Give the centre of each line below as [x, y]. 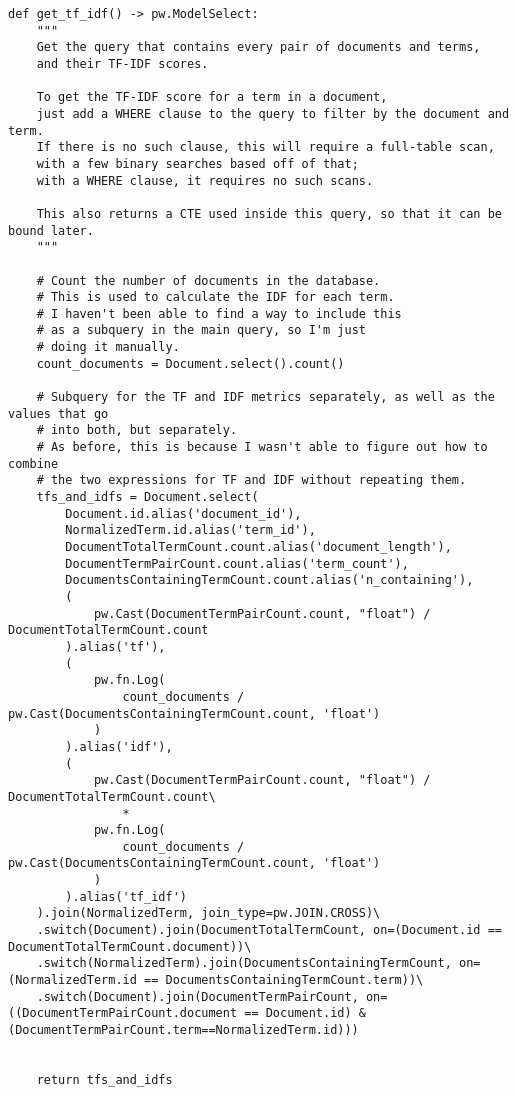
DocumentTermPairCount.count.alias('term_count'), [237, 563]
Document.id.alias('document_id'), [183, 513]
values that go [58, 413]
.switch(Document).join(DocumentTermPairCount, [197, 996]
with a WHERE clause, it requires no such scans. [205, 180]
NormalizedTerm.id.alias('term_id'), [190, 530]
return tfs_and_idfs [104, 1080]
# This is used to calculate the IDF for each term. [215, 297]
